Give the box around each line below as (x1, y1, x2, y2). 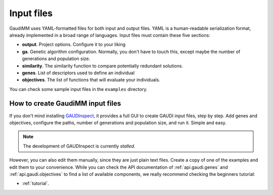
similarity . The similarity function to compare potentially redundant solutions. (22, 63, 183, 69)
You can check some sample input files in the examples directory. (9, 86, 148, 92)
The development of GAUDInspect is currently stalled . (23, 143, 136, 149)
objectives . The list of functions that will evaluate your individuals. (22, 77, 160, 83)
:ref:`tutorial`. (22, 180, 50, 186)
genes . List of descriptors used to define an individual (22, 70, 135, 76)
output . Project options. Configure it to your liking (22, 41, 126, 47)
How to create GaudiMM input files (9, 99, 121, 108)
